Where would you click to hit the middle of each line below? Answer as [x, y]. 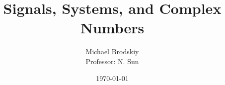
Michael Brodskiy [112, 51]
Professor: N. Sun [112, 61]
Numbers [112, 28]
